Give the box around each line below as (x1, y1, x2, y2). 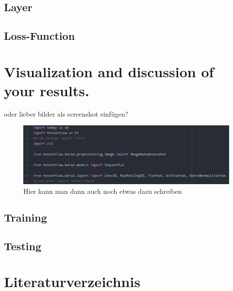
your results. (4, 80, 89, 100)
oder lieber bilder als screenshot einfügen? (4, 108, 129, 119)
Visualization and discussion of (4, 61, 214, 81)
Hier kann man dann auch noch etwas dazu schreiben (23, 186, 182, 196)
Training (4, 210, 47, 225)
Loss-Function (4, 28, 75, 43)
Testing (4, 238, 41, 253)
